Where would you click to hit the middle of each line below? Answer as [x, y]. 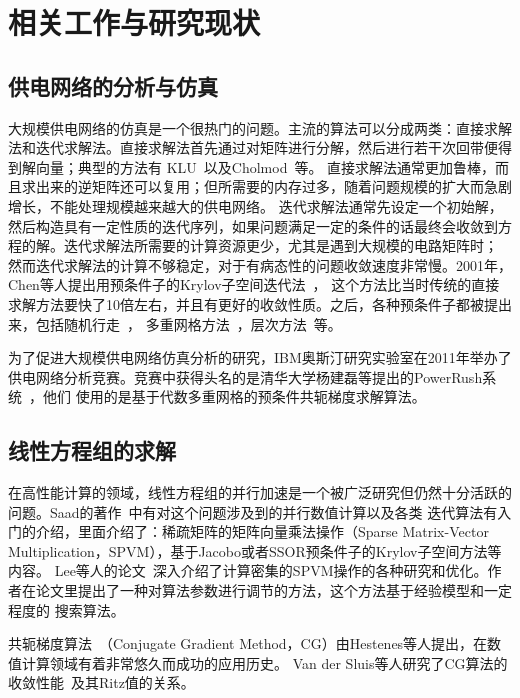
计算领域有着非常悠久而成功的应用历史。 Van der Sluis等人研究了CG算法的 [264, 662]
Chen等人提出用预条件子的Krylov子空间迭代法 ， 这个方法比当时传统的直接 [254, 284]
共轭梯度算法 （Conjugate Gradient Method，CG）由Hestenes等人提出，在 [248, 643]
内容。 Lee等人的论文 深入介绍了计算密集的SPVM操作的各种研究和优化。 [248, 570]
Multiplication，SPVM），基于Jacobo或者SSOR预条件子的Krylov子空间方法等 [255, 550]
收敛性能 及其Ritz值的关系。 [101, 682]
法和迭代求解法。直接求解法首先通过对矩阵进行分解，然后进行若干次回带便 [253, 147]
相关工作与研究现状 [134, 22]
